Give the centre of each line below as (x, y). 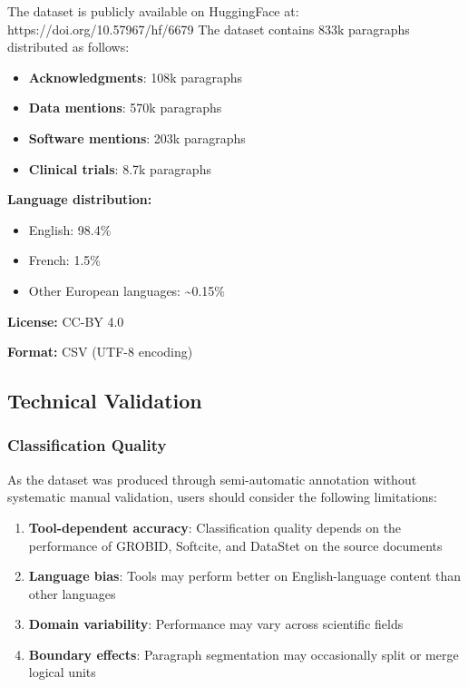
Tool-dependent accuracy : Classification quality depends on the (215, 527)
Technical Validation (105, 401)
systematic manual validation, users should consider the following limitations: (222, 497)
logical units (62, 672)
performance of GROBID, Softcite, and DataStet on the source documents (235, 545)
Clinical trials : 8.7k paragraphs (120, 168)
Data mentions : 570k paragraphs (125, 108)
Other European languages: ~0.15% (127, 290)
